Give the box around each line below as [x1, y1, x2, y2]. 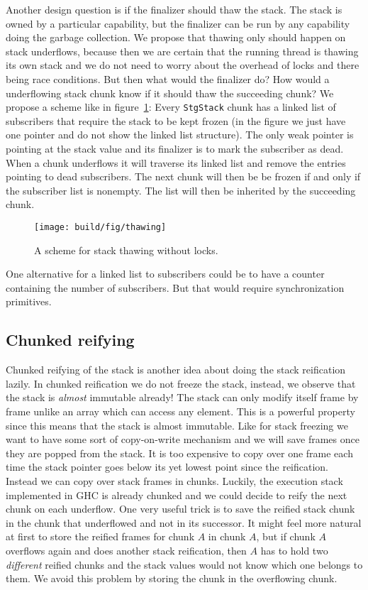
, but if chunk [256, 529, 316, 544]
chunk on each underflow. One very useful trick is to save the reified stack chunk [6, 501, 355, 516]
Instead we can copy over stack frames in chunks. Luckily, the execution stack [6, 473, 343, 488]
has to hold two [260, 542, 328, 557]
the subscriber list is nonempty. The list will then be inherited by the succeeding [6, 182, 356, 197]
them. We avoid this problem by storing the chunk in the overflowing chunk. [6, 571, 338, 586]
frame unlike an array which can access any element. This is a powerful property [6, 403, 355, 418]
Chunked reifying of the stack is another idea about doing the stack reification [6, 362, 346, 377]
